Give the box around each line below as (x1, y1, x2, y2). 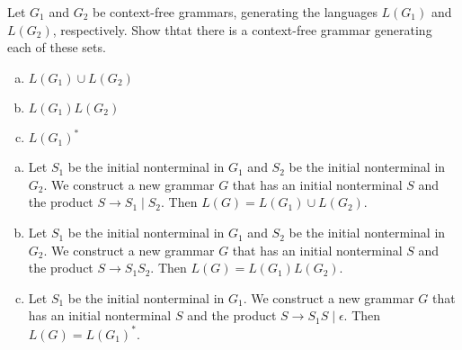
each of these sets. (7, 38, 106, 57)
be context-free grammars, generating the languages (93, 3, 378, 21)
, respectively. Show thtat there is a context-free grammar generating (52, 20, 432, 39)
